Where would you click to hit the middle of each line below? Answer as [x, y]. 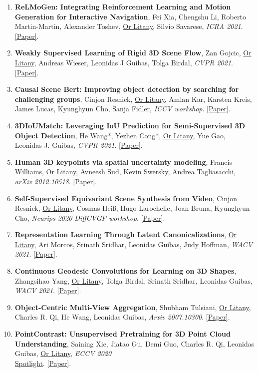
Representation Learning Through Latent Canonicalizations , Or [126, 234]
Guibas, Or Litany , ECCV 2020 [63, 353]
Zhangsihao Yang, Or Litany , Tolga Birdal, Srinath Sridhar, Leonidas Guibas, [133, 280]
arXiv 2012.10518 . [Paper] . [56, 181]
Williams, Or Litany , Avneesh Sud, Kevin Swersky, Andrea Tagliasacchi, [125, 172]
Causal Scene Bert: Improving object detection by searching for [127, 89]
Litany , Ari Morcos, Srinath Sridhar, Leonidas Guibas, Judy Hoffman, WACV [134, 244]
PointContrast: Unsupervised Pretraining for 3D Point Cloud [123, 334]
